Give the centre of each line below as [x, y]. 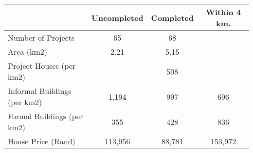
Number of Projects [41, 38]
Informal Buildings [40, 91]
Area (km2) [27, 52]
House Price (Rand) [42, 141]
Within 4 [223, 12]
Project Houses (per [42, 66]
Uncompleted [117, 17]
